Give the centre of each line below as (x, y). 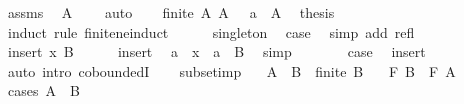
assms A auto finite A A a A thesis (171, 12)
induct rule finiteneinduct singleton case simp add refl (211, 31)
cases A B (43, 90)
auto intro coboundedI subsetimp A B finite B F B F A (231, 70)
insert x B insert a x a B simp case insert (216, 51)
